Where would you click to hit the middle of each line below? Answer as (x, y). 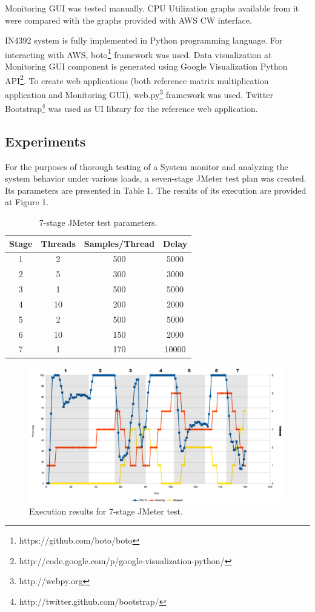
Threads (58, 243)
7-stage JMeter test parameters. (98, 222)
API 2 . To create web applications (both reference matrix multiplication (137, 79)
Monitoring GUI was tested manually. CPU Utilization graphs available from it (152, 8)
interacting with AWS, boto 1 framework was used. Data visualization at (138, 53)
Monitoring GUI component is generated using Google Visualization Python (146, 66)
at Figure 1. (27, 202)
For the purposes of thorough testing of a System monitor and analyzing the (147, 166)
